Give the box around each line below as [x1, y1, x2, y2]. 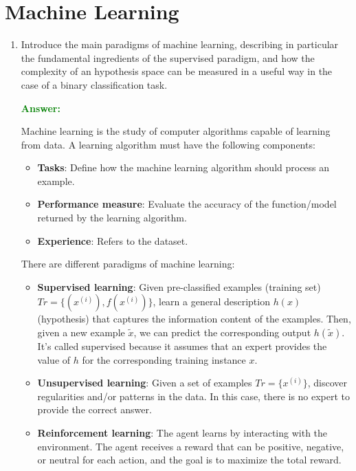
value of [37, 352, 71, 366]
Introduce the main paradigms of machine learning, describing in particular [21, 37, 339, 52]
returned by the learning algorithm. [37, 210, 187, 225]
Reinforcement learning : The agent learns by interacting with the [37, 426, 328, 439]
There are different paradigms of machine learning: [21, 256, 235, 271]
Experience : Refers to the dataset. [37, 233, 188, 248]
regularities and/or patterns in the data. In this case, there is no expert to [37, 388, 351, 403]
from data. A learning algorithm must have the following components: [21, 137, 315, 151]
